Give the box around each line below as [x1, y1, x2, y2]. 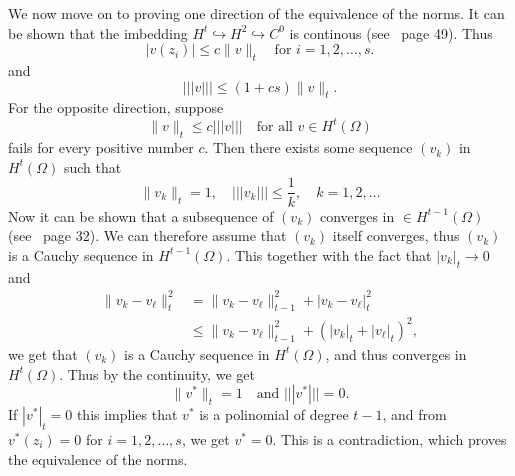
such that [63, 156, 122, 177]
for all [256, 120, 293, 135]
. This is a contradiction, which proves [272, 428, 507, 449]
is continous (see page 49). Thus [289, 22, 493, 43]
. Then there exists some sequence [204, 137, 413, 158]
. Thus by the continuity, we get [59, 363, 255, 384]
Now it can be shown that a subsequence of [8, 205, 274, 226]
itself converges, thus [332, 225, 460, 246]
